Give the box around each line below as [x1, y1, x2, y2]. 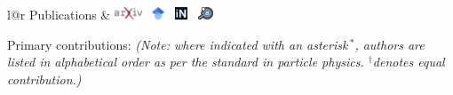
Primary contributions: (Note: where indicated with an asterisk [7, 35, 348, 53]
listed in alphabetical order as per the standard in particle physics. [7, 52, 364, 71]
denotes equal [372, 52, 445, 71]
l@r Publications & [7, 5, 111, 23]
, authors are [354, 35, 425, 53]
